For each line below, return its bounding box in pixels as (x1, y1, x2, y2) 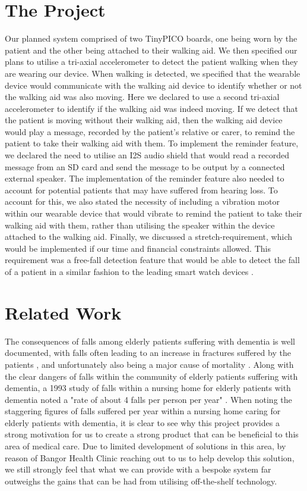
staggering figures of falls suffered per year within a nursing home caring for (5, 405, 281, 417)
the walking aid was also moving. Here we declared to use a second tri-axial (5, 90, 280, 103)
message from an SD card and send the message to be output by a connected (5, 160, 285, 173)
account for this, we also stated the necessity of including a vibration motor (5, 195, 280, 208)
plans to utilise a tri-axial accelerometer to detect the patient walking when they (5, 55, 298, 68)
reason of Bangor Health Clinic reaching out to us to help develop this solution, (5, 451, 295, 464)
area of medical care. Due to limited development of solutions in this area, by (5, 440, 286, 452)
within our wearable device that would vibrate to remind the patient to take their (5, 207, 302, 220)
